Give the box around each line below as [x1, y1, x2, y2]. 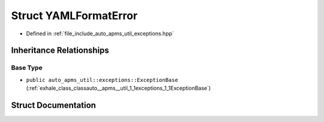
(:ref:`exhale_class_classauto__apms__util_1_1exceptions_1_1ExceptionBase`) [26, 84, 211, 92]
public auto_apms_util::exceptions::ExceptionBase [26, 77, 178, 83]
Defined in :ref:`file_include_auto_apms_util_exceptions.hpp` [26, 30, 174, 37]
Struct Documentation [11, 100, 96, 110]
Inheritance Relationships [11, 45, 109, 56]
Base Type [11, 63, 43, 72]
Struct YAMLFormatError [11, 9, 138, 22]
